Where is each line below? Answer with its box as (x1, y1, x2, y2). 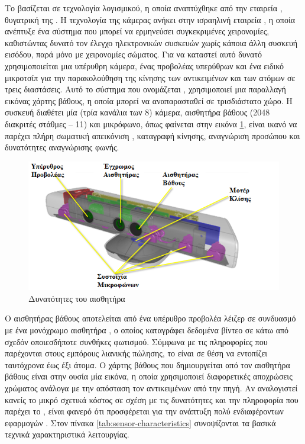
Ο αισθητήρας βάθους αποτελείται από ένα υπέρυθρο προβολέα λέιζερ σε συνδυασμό (5, 312, 296, 324)
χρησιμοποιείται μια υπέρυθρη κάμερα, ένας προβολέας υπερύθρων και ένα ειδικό (5, 59, 284, 72)
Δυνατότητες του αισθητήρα (28, 292, 125, 304)
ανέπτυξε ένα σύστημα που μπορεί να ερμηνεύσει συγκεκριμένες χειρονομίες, (5, 25, 270, 37)
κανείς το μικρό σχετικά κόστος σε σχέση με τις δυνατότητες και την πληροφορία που (5, 393, 298, 406)
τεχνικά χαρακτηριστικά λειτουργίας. (5, 428, 129, 440)
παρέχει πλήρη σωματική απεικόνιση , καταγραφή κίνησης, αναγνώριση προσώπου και (5, 129, 300, 141)
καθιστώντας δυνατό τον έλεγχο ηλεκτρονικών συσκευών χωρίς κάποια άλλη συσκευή (5, 36, 298, 49)
